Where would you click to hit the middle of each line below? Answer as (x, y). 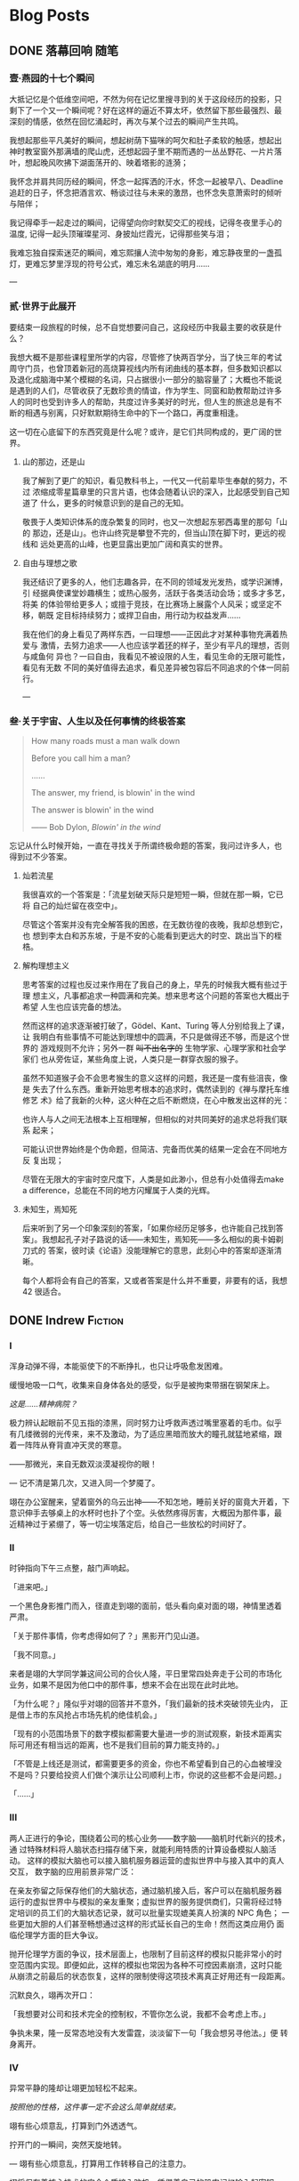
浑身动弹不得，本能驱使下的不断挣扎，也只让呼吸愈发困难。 (118, 1366)
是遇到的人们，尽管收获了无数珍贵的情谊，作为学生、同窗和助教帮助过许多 (145, 391)
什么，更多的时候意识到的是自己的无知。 (114, 503)
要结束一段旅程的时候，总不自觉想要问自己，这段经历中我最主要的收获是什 (145, 327)
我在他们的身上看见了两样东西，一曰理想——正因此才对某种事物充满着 (151, 634)
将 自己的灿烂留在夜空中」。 (72, 906)
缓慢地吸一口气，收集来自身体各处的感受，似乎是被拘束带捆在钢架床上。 (141, 1385)
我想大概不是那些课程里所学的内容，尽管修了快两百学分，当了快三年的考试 (145, 358)
